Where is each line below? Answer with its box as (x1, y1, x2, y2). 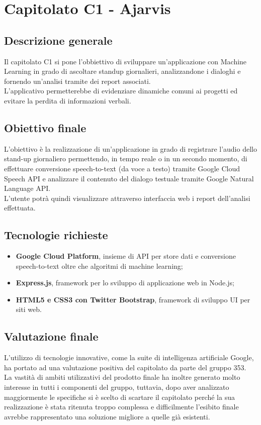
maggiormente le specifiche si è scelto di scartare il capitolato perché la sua (4, 391, 235, 402)
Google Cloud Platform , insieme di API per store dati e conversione (16, 251, 236, 261)
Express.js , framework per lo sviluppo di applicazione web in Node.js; (16, 277, 234, 288)
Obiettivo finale (4, 120, 86, 135)
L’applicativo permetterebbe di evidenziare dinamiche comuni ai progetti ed (4, 85, 238, 96)
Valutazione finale (4, 329, 99, 344)
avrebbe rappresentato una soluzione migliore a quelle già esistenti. (4, 411, 210, 421)
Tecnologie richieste (4, 227, 108, 243)
